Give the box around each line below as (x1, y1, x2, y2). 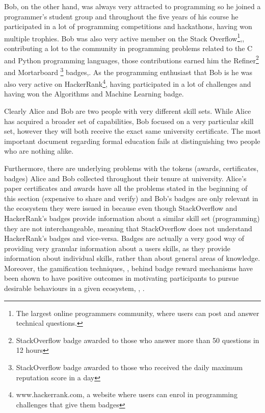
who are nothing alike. (4, 145, 74, 156)
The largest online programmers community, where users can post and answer (16, 307, 259, 318)
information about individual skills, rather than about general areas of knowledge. (4, 253, 260, 263)
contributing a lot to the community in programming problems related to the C (4, 43, 253, 54)
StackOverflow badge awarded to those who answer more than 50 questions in (16, 334, 259, 345)
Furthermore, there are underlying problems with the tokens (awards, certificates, (4, 162, 259, 173)
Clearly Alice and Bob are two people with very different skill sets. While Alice (4, 105, 251, 116)
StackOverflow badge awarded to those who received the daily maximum (16, 362, 243, 373)
